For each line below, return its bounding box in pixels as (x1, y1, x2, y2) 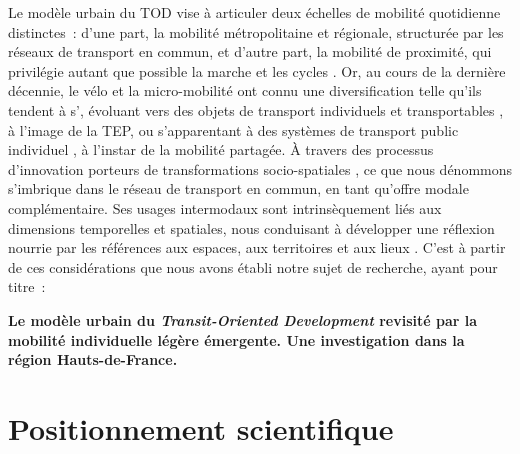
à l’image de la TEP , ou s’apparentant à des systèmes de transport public (8, 119, 459, 140)
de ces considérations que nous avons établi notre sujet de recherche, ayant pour (8, 256, 498, 277)
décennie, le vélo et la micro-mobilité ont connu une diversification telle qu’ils (8, 80, 482, 101)
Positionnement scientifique (8, 407, 394, 448)
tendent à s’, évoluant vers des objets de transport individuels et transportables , (8, 99, 504, 120)
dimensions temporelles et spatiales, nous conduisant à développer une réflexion (8, 217, 495, 238)
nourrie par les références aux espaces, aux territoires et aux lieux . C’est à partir (8, 237, 506, 258)
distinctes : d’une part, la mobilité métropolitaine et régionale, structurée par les (8, 21, 504, 42)
